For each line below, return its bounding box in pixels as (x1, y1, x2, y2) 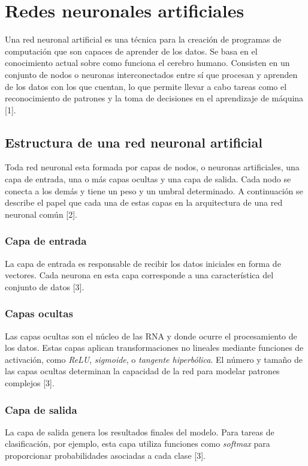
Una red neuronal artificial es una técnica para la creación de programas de (5, 33, 282, 46)
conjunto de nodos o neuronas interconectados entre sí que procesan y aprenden (5, 68, 298, 80)
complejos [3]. (5, 377, 55, 389)
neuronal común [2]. (5, 208, 78, 220)
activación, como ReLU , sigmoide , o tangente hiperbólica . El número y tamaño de (5, 353, 303, 365)
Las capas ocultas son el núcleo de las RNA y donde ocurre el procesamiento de (5, 329, 297, 342)
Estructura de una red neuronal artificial (5, 133, 262, 151)
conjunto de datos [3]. (5, 280, 84, 293)
